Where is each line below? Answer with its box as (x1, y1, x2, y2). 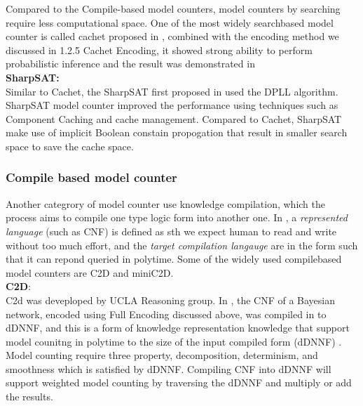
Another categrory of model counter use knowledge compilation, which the (6, 196, 326, 211)
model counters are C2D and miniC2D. (6, 265, 174, 280)
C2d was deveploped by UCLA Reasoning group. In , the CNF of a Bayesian (6, 292, 336, 307)
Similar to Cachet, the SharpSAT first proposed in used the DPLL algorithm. (6, 84, 338, 98)
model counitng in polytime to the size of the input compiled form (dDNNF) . (6, 334, 342, 348)
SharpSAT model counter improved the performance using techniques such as (6, 98, 338, 112)
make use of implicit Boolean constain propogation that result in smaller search (6, 125, 348, 140)
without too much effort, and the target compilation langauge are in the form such (6, 237, 358, 252)
